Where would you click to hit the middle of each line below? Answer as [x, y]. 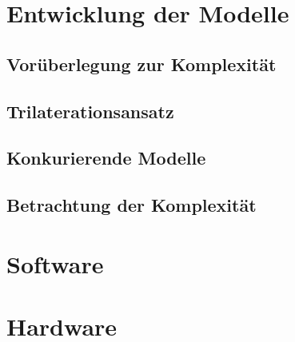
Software [55, 263]
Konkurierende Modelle [106, 158]
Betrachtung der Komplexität [132, 205]
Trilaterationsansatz [90, 111]
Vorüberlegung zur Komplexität [142, 64]
